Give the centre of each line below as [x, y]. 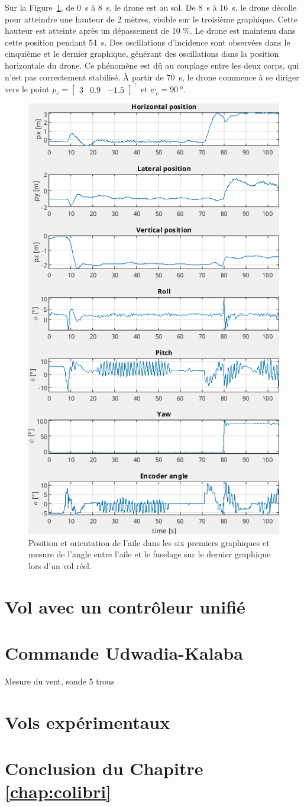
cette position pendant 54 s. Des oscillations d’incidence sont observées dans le [148, 42]
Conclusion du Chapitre [104, 768]
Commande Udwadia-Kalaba [124, 653]
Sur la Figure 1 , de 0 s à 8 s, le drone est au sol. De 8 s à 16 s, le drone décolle [151, 7]
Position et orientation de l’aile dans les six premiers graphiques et [149, 542]
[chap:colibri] [58, 791]
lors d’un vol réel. [60, 565]
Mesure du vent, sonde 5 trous [60, 681]
